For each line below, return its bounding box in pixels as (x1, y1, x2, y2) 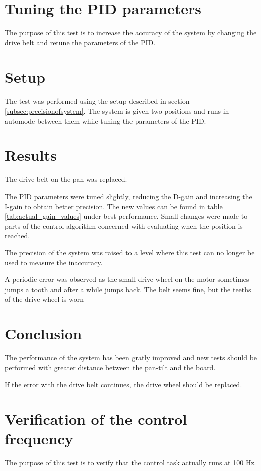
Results (5, 145, 57, 165)
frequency (5, 428, 73, 449)
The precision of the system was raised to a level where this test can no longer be (5, 247, 255, 257)
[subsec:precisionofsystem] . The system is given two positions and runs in (5, 106, 229, 116)
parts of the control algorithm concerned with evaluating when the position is (5, 220, 243, 231)
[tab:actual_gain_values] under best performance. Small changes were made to (5, 211, 248, 221)
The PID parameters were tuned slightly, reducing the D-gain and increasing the (5, 191, 252, 201)
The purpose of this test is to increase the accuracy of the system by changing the (5, 27, 257, 38)
